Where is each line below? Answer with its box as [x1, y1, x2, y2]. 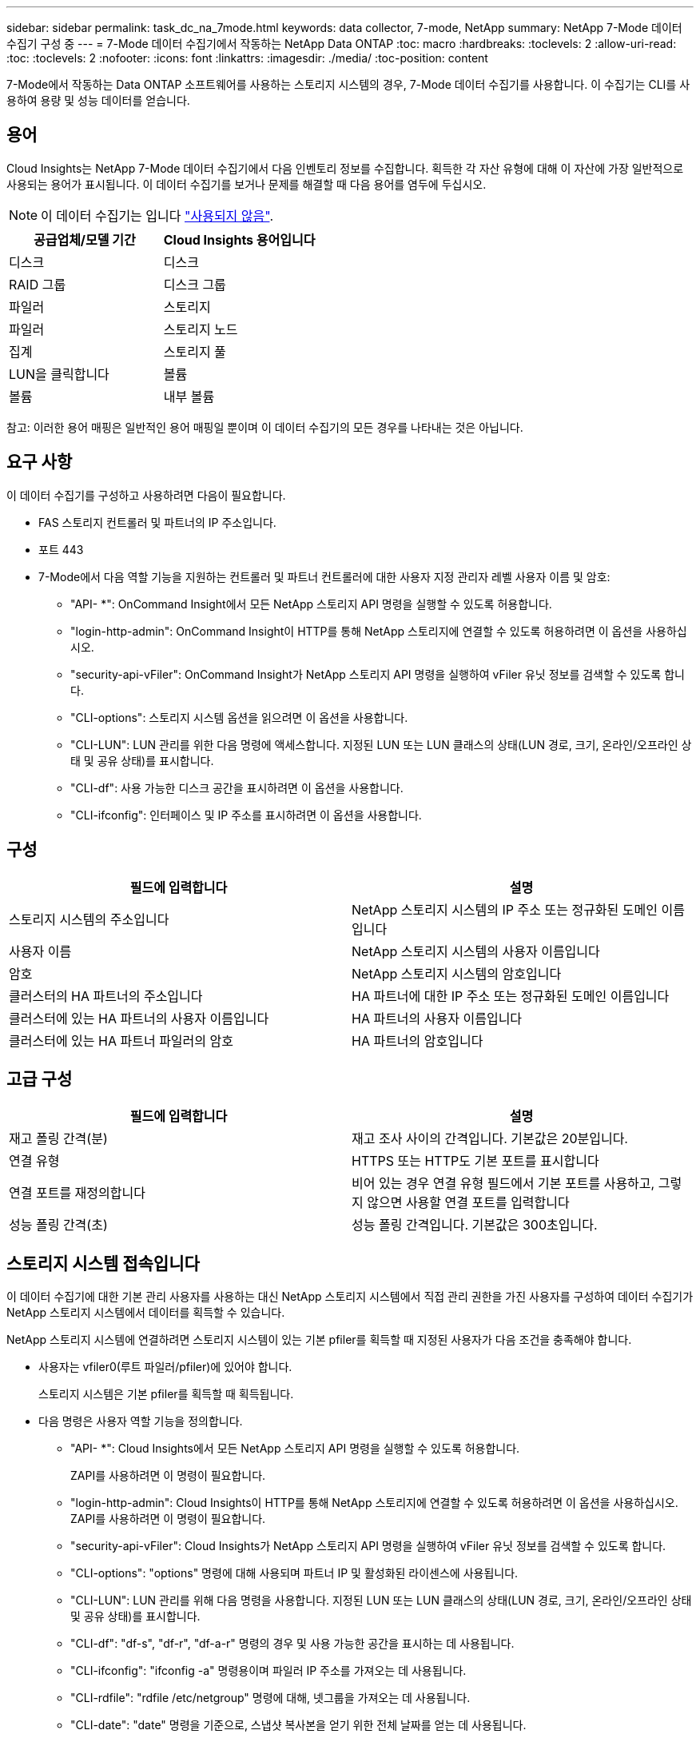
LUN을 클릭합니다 [9, 365, 109, 382]
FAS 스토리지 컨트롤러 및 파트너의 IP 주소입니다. [38, 515, 276, 529]
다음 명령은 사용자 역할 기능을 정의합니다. [38, 1414, 243, 1429]
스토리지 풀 [163, 343, 226, 360]
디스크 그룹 [163, 276, 226, 293]
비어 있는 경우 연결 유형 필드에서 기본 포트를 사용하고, [352, 1175, 655, 1192]
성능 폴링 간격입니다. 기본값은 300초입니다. [352, 1217, 598, 1234]
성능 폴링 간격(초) [9, 1217, 108, 1234]
